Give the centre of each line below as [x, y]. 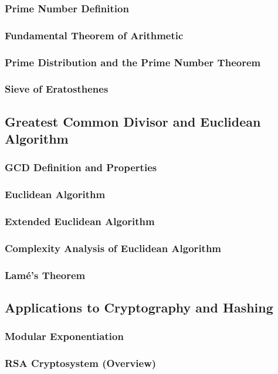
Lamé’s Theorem [45, 275]
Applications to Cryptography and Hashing [139, 307]
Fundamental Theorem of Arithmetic [94, 35]
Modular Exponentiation [64, 336]
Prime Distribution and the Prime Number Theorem [133, 62]
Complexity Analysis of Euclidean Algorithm [113, 248]
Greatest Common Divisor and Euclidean [133, 121]
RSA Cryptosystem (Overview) [81, 363]
